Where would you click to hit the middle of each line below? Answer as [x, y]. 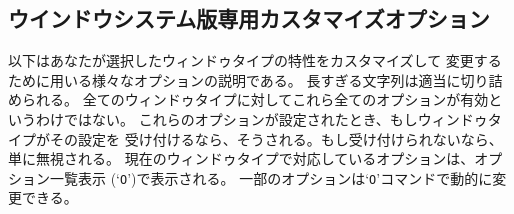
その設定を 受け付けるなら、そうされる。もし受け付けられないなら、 [276, 138]
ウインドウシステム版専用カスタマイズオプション [249, 18]
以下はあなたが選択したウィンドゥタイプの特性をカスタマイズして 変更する [255, 60]
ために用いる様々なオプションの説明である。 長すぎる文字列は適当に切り [248, 79]
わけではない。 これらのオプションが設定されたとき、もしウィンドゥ [261, 118]
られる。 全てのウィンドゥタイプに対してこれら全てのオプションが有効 [255, 99]
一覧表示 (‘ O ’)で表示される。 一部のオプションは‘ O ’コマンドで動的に [271, 177]
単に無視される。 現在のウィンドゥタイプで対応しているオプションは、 [241, 158]
